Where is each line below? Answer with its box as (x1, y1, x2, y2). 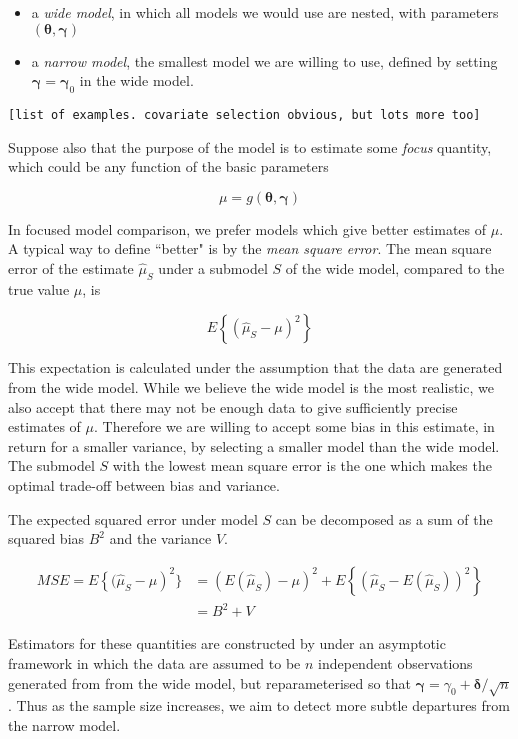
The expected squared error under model (8, 508, 258, 529)
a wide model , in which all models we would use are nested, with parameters (31, 2, 499, 22)
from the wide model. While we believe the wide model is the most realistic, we (8, 377, 494, 397)
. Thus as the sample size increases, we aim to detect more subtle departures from (8, 695, 510, 716)
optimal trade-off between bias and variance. (8, 474, 280, 495)
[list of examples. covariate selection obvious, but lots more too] (8, 107, 481, 122)
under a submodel (158, 258, 268, 279)
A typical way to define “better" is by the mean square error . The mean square (8, 238, 492, 259)
